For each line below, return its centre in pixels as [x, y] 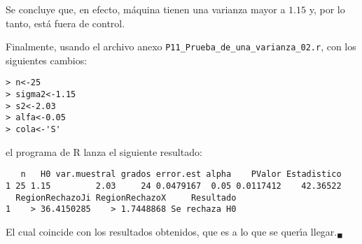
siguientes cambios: [47, 60]
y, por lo [327, 9]
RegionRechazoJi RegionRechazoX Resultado [126, 198]
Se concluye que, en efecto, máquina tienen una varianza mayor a [146, 9]
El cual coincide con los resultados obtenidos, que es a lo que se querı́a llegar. [172, 231]
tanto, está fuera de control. [65, 23]
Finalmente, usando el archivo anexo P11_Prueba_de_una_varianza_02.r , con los [181, 46]
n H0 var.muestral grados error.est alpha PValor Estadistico [181, 174]
